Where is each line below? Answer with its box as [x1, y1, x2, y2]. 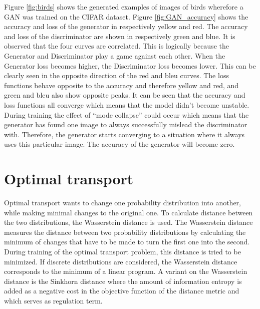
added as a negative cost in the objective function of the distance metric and [4, 285, 239, 296]
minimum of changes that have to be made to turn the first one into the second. [4, 236, 250, 247]
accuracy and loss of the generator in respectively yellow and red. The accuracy [4, 21, 248, 32]
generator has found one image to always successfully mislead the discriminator [4, 119, 247, 130]
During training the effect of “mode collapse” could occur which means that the [4, 109, 249, 120]
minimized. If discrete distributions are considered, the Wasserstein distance [4, 256, 237, 266]
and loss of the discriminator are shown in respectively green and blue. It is [4, 31, 235, 41]
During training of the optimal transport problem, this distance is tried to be [4, 246, 241, 256]
